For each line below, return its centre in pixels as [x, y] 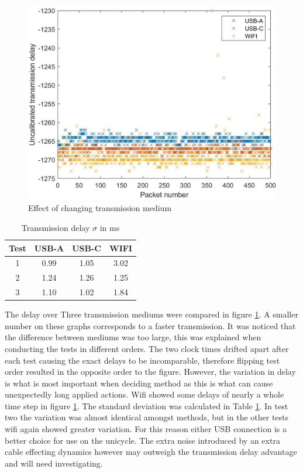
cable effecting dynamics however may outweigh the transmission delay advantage [151, 452]
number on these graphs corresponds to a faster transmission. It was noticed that [150, 325]
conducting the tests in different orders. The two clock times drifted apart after [147, 348]
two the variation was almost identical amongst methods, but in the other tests [147, 417]
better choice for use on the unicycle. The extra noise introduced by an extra [142, 440]
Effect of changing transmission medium [100, 208]
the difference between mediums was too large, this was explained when [133, 337]
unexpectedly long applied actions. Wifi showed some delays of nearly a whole [144, 394]
